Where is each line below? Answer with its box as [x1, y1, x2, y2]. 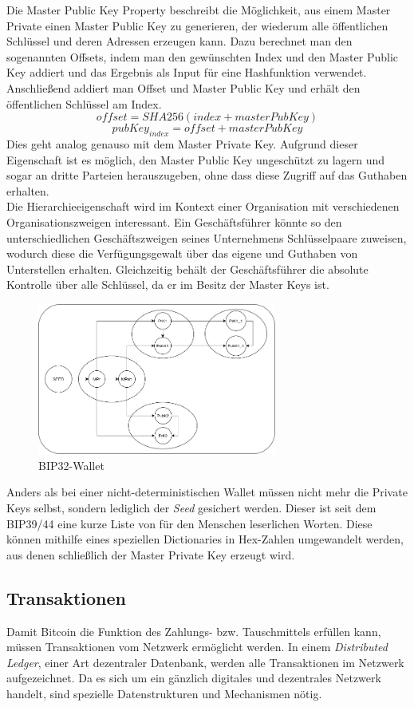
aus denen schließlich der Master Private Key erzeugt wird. [6, 546, 295, 563]
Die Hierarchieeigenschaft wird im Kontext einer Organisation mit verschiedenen [6, 198, 400, 215]
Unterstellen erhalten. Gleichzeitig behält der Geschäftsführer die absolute [6, 260, 369, 277]
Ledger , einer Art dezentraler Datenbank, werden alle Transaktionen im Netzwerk [6, 654, 404, 670]
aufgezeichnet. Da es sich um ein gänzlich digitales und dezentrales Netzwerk [6, 669, 381, 686]
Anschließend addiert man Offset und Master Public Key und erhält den [6, 79, 361, 96]
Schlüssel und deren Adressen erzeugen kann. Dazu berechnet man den [6, 33, 353, 49]
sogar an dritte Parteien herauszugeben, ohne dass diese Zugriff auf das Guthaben [6, 167, 408, 184]
